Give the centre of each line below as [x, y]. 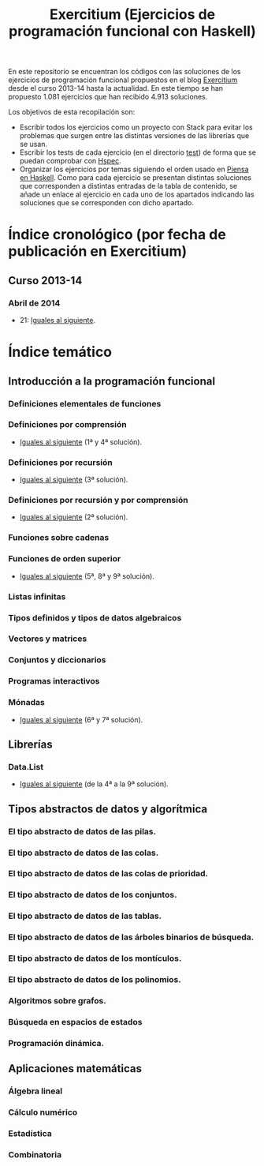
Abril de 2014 [34, 303]
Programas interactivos [54, 681]
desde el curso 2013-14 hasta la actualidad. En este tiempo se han [115, 88]
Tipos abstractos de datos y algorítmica [108, 809]
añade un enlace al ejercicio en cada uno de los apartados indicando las [137, 194]
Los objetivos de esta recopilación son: [72, 112]
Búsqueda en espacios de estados [75, 1022]
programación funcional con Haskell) [132, 31]
